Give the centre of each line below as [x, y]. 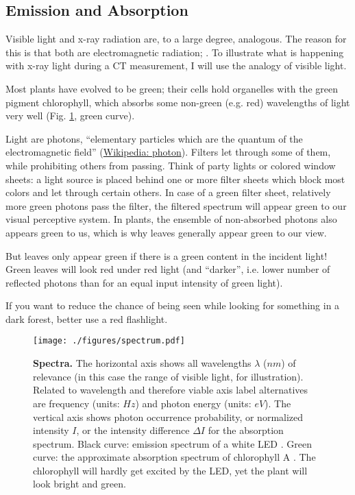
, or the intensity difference [133, 430]
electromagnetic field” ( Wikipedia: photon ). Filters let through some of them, [168, 152]
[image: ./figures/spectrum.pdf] [109, 341]
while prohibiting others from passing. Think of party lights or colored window [171, 165]
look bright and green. [79, 484]
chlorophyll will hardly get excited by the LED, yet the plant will [170, 470]
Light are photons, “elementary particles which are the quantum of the [154, 138]
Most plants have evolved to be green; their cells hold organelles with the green [172, 88]
